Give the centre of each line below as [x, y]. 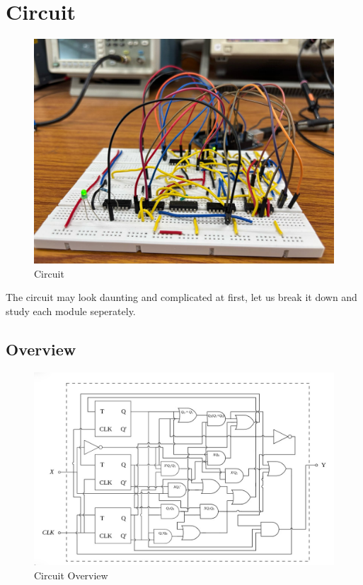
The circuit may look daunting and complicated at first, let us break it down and [181, 297]
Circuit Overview [71, 575]
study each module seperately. [71, 311]
